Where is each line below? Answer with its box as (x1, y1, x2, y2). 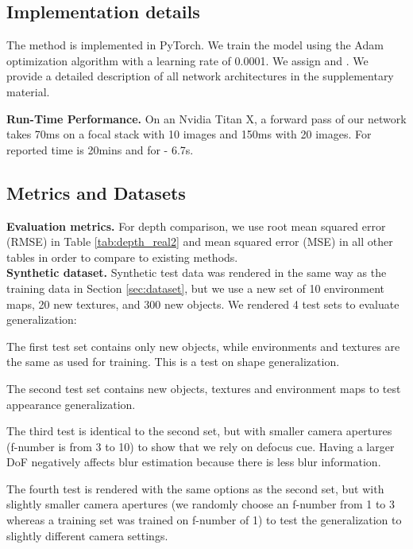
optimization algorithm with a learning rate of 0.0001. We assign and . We (6, 52, 369, 68)
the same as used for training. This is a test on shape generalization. (6, 353, 340, 370)
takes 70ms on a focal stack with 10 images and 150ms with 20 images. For (6, 126, 372, 142)
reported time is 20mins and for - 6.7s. (6, 141, 194, 158)
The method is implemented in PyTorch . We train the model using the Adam (6, 37, 384, 53)
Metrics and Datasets (6, 180, 186, 204)
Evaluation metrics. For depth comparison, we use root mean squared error (6, 217, 386, 234)
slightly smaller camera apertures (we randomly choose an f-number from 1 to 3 (6, 496, 395, 512)
